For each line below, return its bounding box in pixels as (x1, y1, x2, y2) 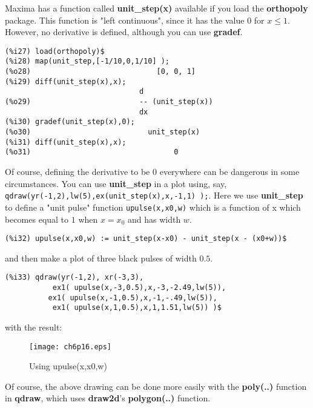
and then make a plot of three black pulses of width (5, 251, 197, 264)
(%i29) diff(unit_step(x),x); (5, 77, 127, 86)
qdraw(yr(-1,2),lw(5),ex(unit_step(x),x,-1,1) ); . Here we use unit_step (5, 189, 303, 202)
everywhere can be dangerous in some (159, 165, 300, 177)
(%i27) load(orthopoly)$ (5, 47, 105, 56)
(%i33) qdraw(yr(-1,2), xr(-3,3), (5, 273, 144, 282)
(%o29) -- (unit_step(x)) (5, 97, 213, 107)
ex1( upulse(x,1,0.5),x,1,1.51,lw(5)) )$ (52, 303, 222, 312)
